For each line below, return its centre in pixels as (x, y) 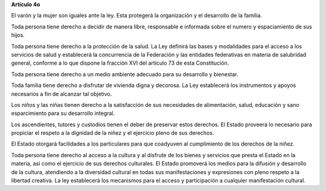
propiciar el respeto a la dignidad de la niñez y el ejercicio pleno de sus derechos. (113, 133)
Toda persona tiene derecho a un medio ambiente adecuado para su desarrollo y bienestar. (125, 74)
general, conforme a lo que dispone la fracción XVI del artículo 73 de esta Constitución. (120, 63)
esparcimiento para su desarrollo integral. (63, 113)
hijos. (18, 35)
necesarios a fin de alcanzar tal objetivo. (62, 94)
